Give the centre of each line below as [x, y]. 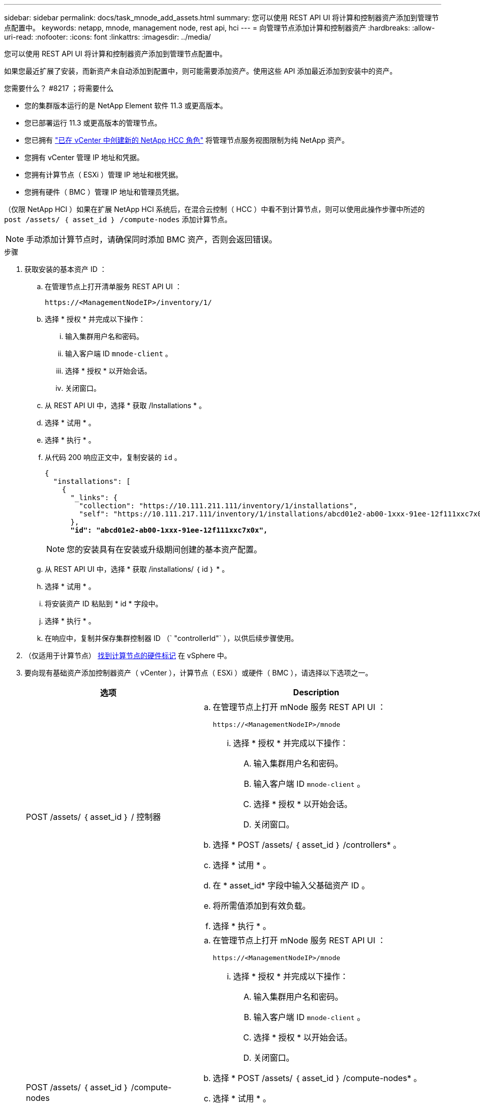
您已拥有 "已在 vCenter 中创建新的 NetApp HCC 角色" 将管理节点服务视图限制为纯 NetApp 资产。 [187, 140]
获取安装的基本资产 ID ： [66, 269]
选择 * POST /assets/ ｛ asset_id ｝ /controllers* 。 [307, 845]
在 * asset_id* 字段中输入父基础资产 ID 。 [291, 885]
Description [316, 692]
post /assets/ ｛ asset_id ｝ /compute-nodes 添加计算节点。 [118, 219]
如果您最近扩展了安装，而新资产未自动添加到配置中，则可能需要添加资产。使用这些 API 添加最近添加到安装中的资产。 [201, 71]
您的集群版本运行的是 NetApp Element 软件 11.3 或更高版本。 [126, 105]
